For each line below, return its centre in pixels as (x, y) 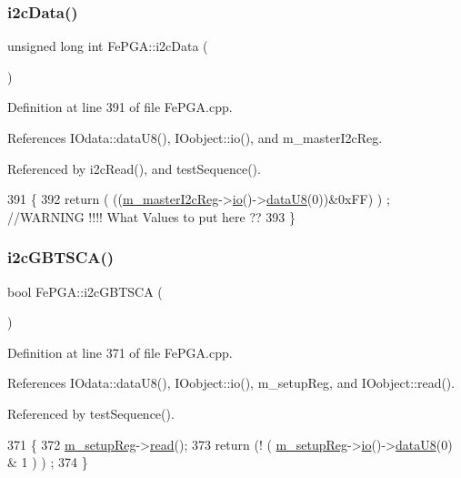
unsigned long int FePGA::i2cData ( (108, 46)
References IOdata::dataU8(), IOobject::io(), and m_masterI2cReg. (195, 137)
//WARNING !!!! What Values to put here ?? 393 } (151, 216)
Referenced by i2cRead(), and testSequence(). (134, 168)
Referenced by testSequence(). (91, 413)
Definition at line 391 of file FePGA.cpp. (120, 107)
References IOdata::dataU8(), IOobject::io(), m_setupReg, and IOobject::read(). (231, 383)
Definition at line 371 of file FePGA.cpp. (120, 352)
